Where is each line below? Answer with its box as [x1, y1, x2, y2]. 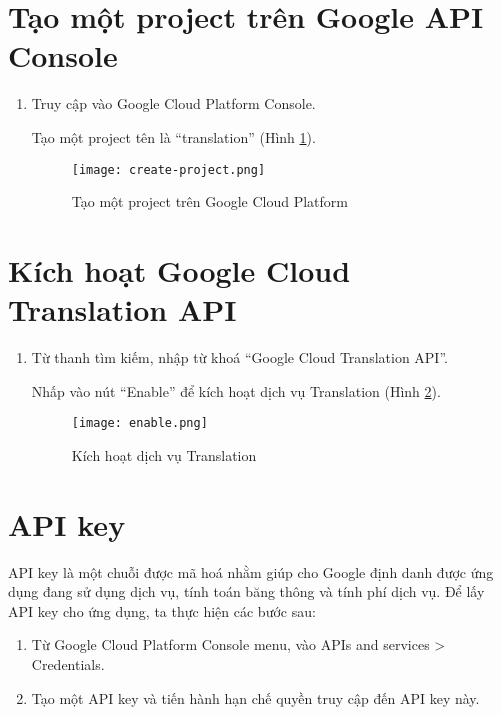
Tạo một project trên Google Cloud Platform [71, 191, 348, 212]
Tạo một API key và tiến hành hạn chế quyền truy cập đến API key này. [31, 687, 480, 708]
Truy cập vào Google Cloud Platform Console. [31, 93, 316, 114]
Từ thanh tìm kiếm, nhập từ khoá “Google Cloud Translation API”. [31, 347, 448, 368]
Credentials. [31, 654, 105, 674]
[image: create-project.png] [71, 162, 266, 177]
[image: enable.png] [71, 416, 208, 431]
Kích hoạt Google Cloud [8, 249, 351, 290]
